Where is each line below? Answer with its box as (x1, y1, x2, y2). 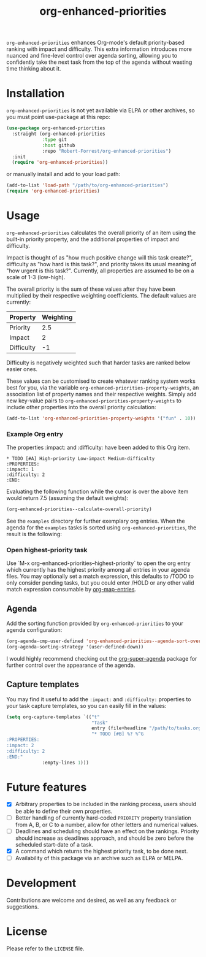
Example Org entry (6, 429, 63, 438)
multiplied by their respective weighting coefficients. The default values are (6, 291, 197, 299)
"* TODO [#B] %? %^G (91, 731, 144, 737)
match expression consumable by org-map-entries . (6, 586, 137, 593)
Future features (6, 780, 87, 794)
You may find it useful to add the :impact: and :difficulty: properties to (6, 695, 191, 703)
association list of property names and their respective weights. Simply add (6, 390, 197, 398)
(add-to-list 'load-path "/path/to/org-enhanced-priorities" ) (6, 182, 169, 188)
